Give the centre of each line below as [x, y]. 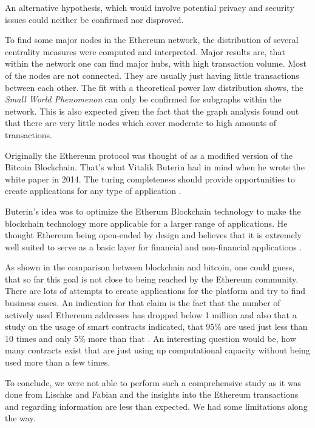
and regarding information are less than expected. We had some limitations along [156, 406]
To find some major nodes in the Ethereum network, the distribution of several [152, 40]
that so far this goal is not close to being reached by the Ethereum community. [152, 279]
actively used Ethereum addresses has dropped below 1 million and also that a [151, 314]
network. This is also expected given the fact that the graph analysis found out [152, 111]
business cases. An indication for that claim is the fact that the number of [143, 303]
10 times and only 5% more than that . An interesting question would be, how [151, 338]
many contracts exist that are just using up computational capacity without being [157, 350]
